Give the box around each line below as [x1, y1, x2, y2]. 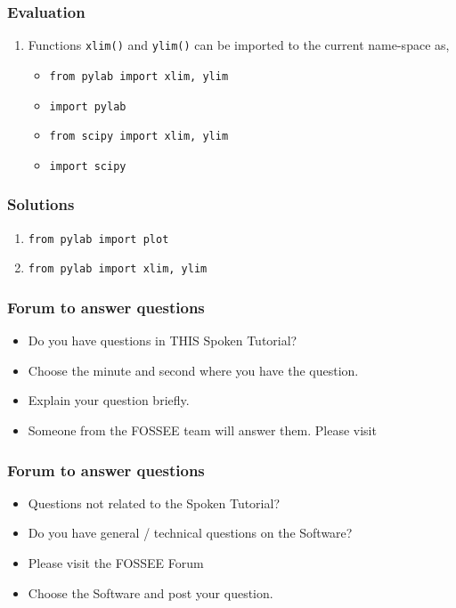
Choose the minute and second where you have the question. [28, 361, 359, 379]
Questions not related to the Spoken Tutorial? [28, 493, 280, 512]
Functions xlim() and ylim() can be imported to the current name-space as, [28, 36, 450, 54]
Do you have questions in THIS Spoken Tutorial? [28, 331, 297, 350]
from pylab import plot [28, 232, 169, 246]
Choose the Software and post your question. [28, 583, 273, 602]
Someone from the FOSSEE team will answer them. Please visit [28, 421, 377, 440]
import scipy [49, 159, 126, 173]
